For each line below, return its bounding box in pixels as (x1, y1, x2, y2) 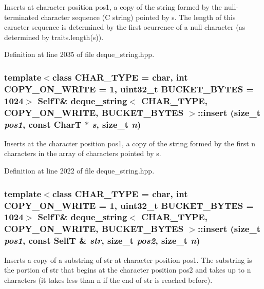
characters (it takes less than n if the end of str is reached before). (4, 274, 213, 285)
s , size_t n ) (92, 118, 141, 130)
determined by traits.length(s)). (4, 31, 104, 42)
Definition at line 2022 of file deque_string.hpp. (4, 165, 155, 176)
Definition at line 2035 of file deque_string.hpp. (4, 49, 155, 60)
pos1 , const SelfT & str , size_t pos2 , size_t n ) (4, 234, 200, 247)
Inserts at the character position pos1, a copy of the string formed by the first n (4, 138, 256, 148)
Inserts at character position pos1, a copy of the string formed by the (4, 2, 222, 12)
